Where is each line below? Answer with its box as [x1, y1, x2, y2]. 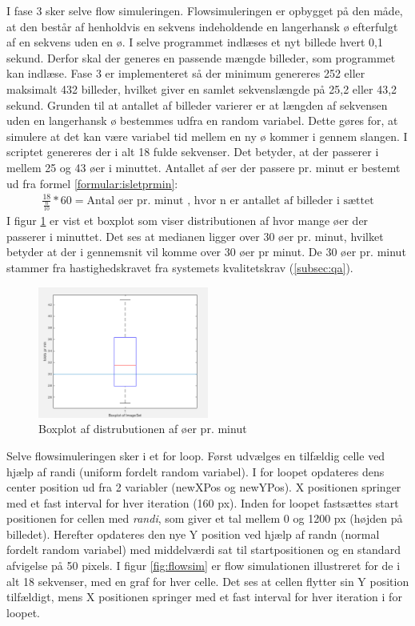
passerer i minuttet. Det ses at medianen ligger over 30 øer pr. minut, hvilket [6, 227, 384, 244]
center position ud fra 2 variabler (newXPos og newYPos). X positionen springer [6, 479, 401, 496]
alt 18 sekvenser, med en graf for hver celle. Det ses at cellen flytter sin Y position [6, 572, 409, 589]
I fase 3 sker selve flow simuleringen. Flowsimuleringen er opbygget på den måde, [6, 2, 403, 18]
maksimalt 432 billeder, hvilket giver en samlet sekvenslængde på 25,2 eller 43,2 [6, 80, 397, 97]
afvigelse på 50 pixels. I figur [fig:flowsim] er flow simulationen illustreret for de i [6, 557, 401, 574]
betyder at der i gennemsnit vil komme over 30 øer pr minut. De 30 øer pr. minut [6, 243, 406, 260]
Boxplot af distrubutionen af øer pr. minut [38, 420, 247, 437]
